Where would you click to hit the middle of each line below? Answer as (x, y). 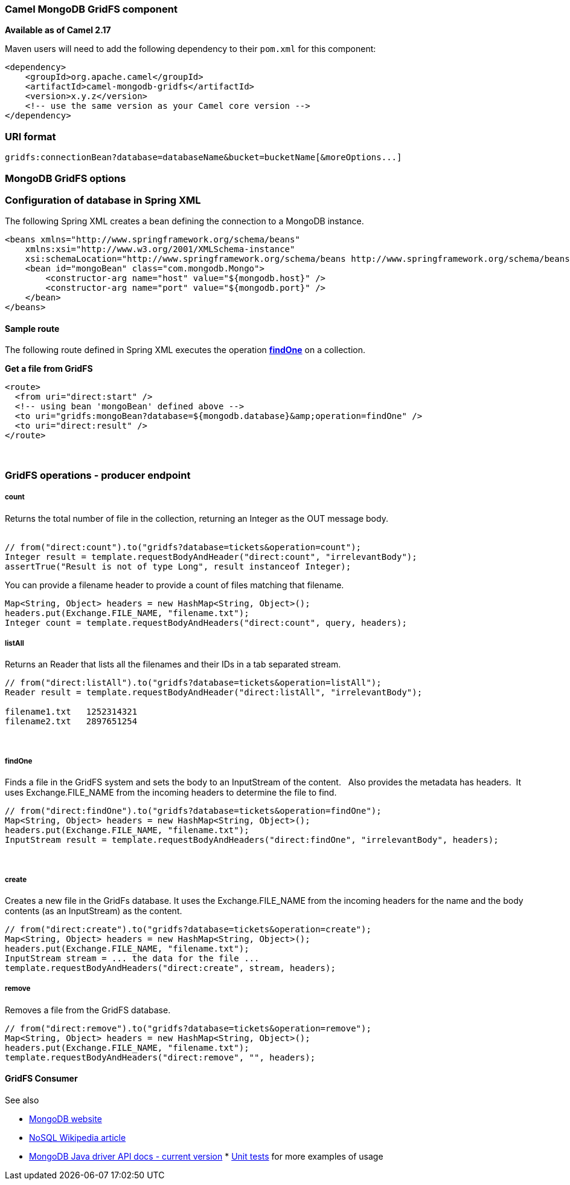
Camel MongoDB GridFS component (91, 9)
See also (22, 1100)
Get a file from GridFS (49, 369)
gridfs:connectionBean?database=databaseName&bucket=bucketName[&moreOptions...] (203, 157)
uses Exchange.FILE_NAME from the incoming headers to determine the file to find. (171, 793)
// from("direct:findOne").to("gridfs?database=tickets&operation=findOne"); (193, 811)
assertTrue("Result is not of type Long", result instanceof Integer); (178, 566)
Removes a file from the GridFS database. (88, 1010)
